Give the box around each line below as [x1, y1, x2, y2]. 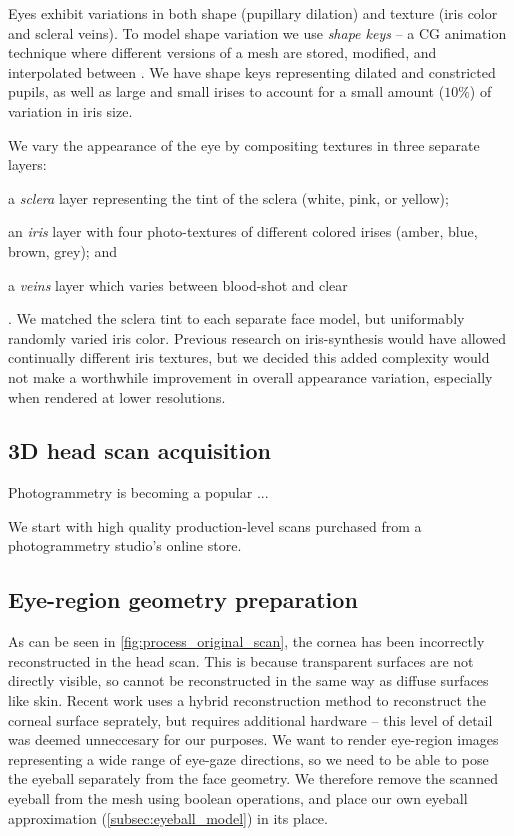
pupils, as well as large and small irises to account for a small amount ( [8, 81, 445, 102]
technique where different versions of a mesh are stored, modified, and [8, 42, 437, 63]
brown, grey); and [8, 240, 117, 261]
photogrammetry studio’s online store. [8, 535, 242, 556]
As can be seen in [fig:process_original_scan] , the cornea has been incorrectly [8, 631, 485, 652]
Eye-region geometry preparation [8, 584, 358, 615]
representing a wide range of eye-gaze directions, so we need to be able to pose [8, 748, 489, 769]
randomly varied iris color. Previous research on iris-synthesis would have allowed [8, 327, 507, 348]
